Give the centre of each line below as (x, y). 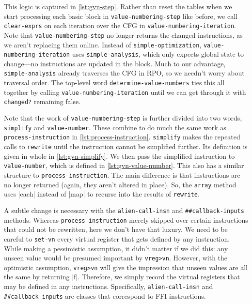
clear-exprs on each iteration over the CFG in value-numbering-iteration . (120, 25)
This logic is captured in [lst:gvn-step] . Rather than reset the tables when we (118, 6)
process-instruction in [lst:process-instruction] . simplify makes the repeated (122, 137)
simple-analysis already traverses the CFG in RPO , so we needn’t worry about (124, 73)
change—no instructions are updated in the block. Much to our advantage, (115, 63)
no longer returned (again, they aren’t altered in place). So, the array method (120, 184)
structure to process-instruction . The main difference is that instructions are (122, 175)
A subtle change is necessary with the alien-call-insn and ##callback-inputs (124, 210)
